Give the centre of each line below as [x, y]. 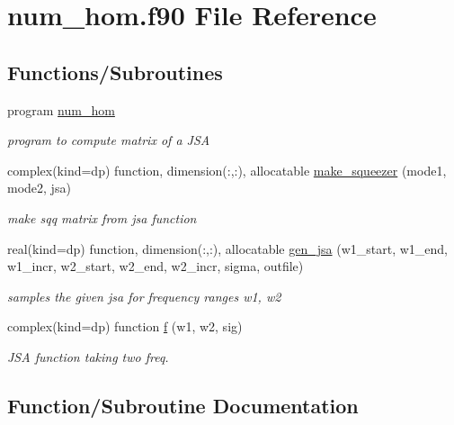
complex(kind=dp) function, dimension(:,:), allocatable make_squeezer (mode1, [227, 170]
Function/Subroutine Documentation [183, 405]
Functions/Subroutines [115, 72]
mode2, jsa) [39, 188]
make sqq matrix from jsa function [102, 217]
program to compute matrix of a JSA [109, 140]
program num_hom [61, 109]
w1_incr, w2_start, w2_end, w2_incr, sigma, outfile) [156, 266]
